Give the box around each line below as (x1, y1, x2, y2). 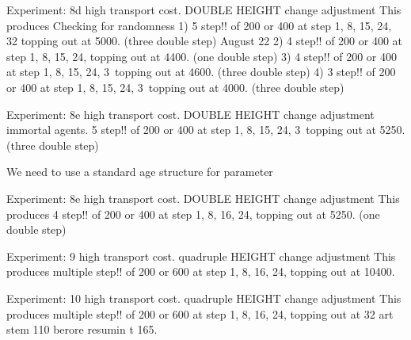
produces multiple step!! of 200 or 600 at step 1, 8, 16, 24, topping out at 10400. (6, 263, 395, 280)
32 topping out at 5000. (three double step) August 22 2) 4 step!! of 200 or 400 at (6, 32, 403, 49)
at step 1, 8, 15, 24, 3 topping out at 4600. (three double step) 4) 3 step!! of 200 (6, 63, 396, 80)
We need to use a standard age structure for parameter (6, 163, 273, 180)
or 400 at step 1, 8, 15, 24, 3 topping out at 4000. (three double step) (6, 78, 344, 95)
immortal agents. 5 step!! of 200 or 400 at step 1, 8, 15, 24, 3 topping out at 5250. (6, 121, 405, 138)
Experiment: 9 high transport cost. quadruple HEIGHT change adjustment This (6, 247, 396, 264)
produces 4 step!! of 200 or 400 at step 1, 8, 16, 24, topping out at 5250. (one (6, 205, 380, 222)
